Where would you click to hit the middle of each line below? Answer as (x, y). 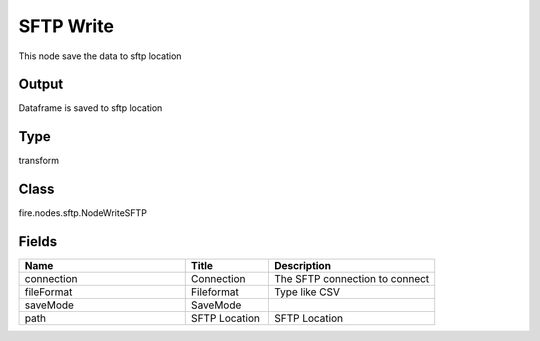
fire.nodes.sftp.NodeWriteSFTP (82, 213)
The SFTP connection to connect (351, 279)
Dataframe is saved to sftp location (90, 108)
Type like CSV (306, 292)
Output (41, 84)
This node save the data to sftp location (100, 56)
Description (302, 266)
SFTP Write (66, 26)
